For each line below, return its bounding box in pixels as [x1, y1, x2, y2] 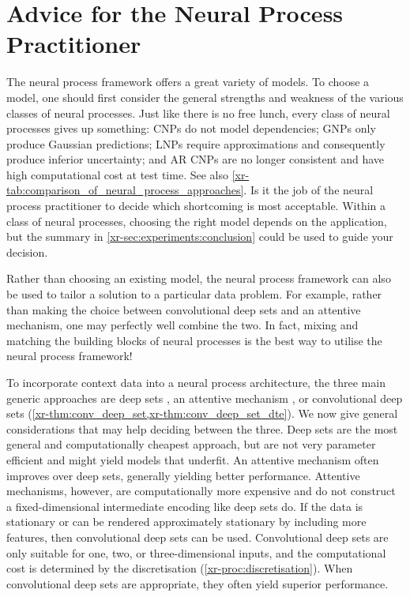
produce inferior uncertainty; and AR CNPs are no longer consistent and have [6, 151, 385, 167]
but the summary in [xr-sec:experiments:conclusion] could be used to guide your [6, 228, 393, 245]
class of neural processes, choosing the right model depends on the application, [6, 212, 387, 229]
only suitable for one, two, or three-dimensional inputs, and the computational [6, 544, 386, 561]
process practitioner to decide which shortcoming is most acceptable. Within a [6, 197, 386, 214]
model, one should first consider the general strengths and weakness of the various [6, 88, 404, 105]
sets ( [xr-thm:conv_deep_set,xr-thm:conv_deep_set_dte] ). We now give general [6, 405, 398, 422]
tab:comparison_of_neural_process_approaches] [6, 182, 244, 198]
